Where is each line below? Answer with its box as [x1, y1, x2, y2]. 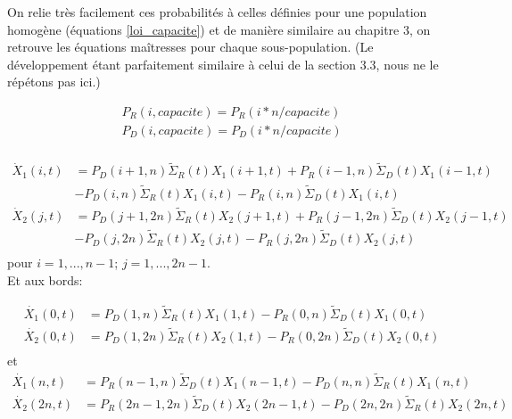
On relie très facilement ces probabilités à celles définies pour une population [7, 3, 427, 21]
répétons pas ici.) [7, 72, 101, 91]
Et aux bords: [7, 270, 83, 289]
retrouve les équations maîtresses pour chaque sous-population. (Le [7, 37, 374, 56]
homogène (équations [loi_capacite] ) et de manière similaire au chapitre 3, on [7, 20, 431, 38]
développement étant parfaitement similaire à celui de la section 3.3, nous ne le [7, 54, 439, 73]
